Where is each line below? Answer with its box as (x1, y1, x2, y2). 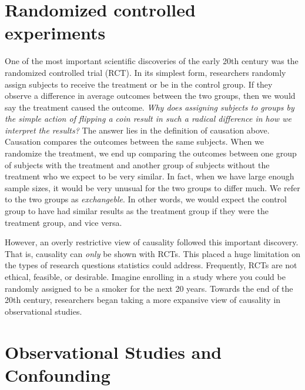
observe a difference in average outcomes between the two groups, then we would (5, 89, 296, 102)
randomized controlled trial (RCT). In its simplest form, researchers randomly (5, 66, 286, 78)
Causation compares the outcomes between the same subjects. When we (5, 135, 264, 148)
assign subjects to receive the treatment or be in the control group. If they (5, 78, 273, 90)
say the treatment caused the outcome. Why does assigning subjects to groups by (5, 101, 294, 113)
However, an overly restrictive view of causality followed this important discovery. (5, 236, 299, 248)
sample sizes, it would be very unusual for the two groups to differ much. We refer (5, 181, 300, 194)
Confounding (5, 362, 110, 386)
